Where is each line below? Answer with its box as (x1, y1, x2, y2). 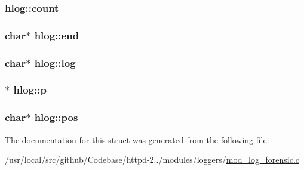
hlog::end (34, 27, 79, 42)
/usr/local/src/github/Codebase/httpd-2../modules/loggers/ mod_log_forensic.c (5, 153, 299, 166)
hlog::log (34, 55, 76, 70)
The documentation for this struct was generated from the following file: (5, 133, 269, 146)
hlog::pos (34, 110, 78, 125)
